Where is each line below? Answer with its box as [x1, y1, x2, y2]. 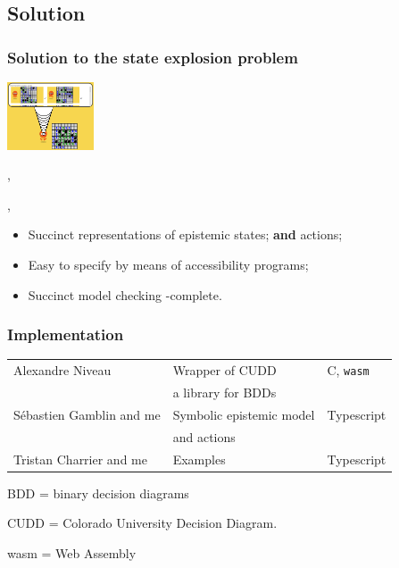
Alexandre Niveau [13, 361, 112, 380]
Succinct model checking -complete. [28, 285, 222, 304]
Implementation [7, 323, 124, 346]
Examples [172, 449, 226, 468]
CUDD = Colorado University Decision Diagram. [7, 514, 278, 532]
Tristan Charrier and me [13, 449, 147, 468]
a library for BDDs [172, 383, 277, 402]
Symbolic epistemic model [172, 405, 315, 423]
